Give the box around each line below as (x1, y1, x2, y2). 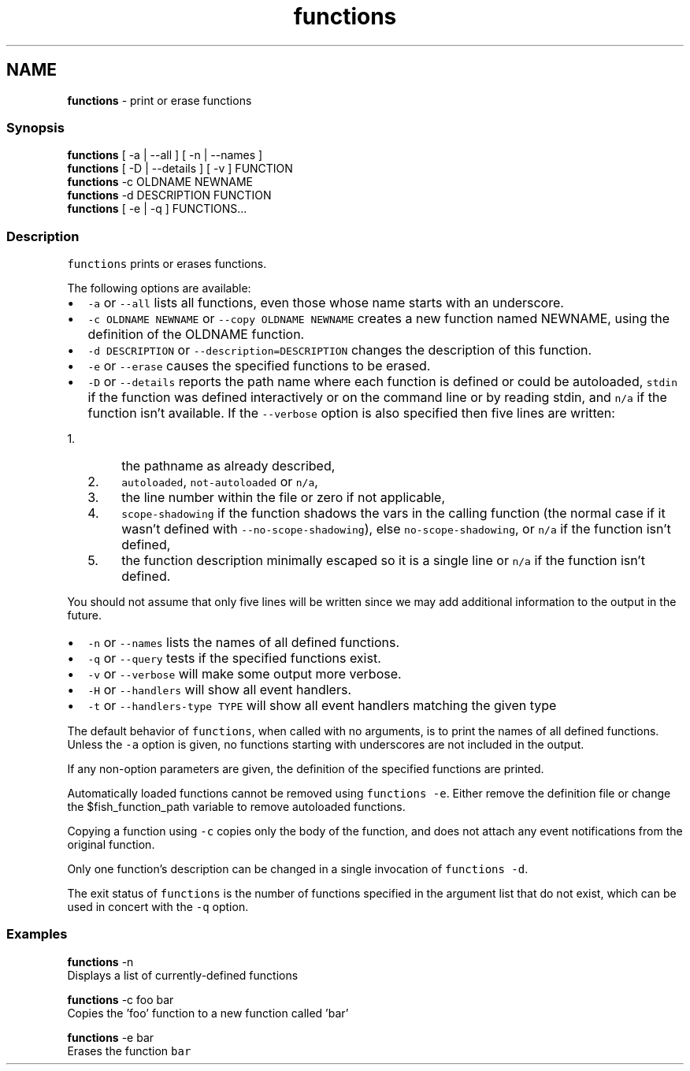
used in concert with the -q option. (67, 900, 249, 914)
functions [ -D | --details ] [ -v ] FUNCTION (67, 162, 293, 176)
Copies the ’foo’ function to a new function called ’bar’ (67, 1006, 349, 1020)
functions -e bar (67, 1030, 154, 1044)
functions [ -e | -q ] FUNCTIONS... (67, 202, 247, 216)
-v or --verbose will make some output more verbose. (87, 666, 402, 682)
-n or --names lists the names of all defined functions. (87, 634, 399, 651)
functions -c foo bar (67, 992, 174, 1006)
